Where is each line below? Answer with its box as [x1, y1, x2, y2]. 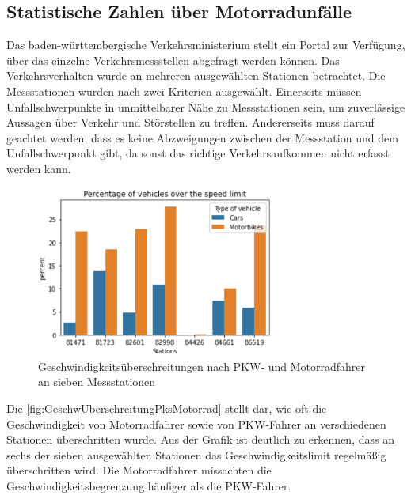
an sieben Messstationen [38, 373, 156, 390]
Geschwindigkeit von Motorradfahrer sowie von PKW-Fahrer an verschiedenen [6, 415, 386, 432]
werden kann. [6, 160, 71, 176]
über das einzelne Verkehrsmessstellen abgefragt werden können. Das [6, 51, 340, 68]
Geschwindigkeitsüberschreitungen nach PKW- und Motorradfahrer [38, 357, 366, 374]
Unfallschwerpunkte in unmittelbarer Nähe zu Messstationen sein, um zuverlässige [6, 98, 405, 115]
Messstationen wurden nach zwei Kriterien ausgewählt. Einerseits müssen [6, 82, 362, 99]
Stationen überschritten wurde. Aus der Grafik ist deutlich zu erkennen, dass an [6, 431, 394, 448]
